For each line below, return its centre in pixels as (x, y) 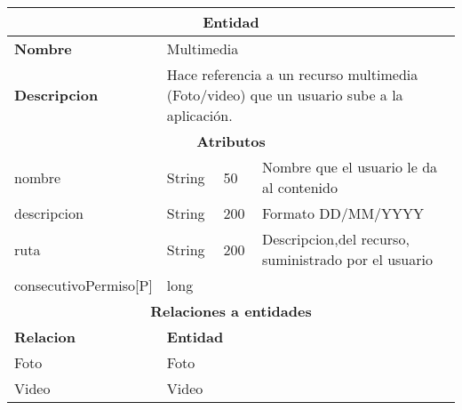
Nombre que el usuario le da (350, 167)
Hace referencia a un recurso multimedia (292, 74)
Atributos (231, 141)
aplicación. (199, 115)
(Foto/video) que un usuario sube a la (285, 95)
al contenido (300, 187)
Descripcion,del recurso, (336, 239)
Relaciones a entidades (231, 311)
